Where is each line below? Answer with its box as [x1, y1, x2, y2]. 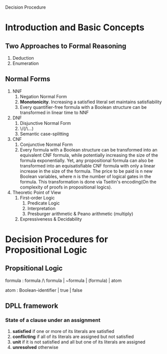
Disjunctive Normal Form [19, 120, 71, 126]
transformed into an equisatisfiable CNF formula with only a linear [19, 162, 155, 168]
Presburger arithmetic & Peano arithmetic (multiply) [27, 211, 133, 217]
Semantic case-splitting [19, 130, 69, 137]
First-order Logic [19, 195, 55, 201]
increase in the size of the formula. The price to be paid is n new [19, 168, 153, 174]
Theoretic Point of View [12, 189, 61, 195]
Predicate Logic [27, 200, 60, 206]
